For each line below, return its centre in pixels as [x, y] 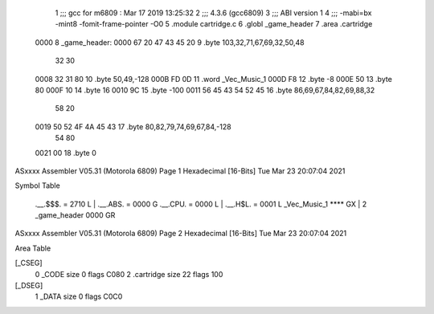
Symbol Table [37, 186]
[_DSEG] [29, 286]
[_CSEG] [29, 263]
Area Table [33, 248]
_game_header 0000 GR [75, 215]
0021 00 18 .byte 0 [66, 153]
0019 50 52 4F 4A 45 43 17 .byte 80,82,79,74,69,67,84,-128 [133, 126]
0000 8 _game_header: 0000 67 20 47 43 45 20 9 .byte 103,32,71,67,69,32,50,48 [170, 42]
